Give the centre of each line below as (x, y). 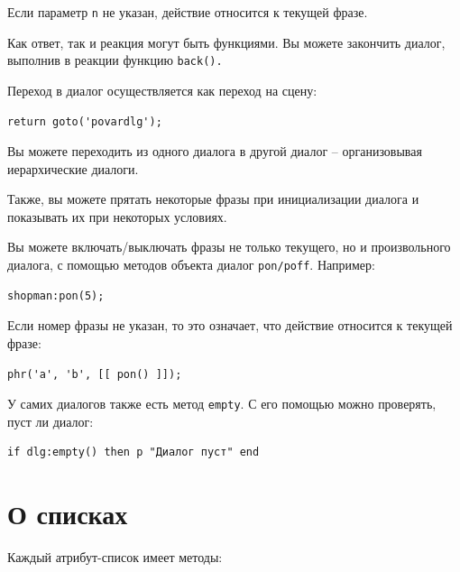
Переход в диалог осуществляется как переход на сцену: (162, 90)
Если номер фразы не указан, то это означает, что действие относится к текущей (230, 325)
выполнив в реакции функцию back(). (115, 60)
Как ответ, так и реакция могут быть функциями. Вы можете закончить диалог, (226, 42)
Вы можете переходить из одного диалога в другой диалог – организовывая (215, 151)
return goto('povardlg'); (85, 121)
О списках (68, 514)
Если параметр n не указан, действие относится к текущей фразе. (188, 12)
